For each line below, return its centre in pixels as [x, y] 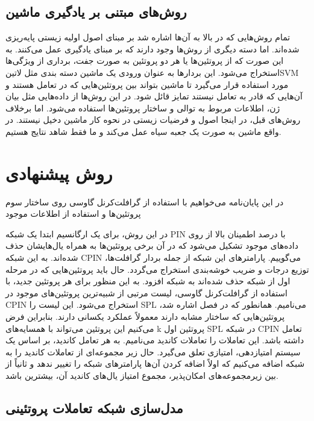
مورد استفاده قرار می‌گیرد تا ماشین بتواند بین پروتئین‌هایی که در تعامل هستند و [147, 84]
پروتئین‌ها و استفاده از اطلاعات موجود [73, 214]
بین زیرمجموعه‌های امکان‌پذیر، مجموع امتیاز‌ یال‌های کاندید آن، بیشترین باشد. [142, 375]
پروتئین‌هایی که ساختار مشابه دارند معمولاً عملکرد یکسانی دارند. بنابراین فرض [145, 317]
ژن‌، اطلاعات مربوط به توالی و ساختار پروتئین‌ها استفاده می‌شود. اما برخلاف [143, 108]
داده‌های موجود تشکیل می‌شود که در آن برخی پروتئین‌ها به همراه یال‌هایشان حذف [152, 245]
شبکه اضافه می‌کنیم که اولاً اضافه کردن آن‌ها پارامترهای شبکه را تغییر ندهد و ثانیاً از [155, 363]
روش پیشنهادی [59, 173]
